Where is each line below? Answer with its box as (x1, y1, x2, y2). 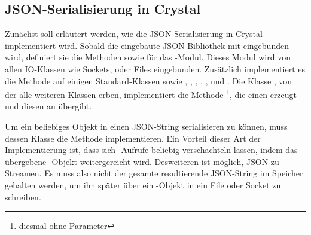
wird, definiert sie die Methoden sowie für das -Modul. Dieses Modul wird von (5, 51, 291, 63)
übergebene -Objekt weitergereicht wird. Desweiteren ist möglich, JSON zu (5, 155, 279, 167)
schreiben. (5, 190, 41, 203)
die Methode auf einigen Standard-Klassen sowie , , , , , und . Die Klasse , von (5, 74, 292, 87)
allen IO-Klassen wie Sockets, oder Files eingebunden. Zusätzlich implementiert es (5, 62, 305, 75)
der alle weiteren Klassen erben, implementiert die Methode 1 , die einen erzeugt (5, 87, 297, 100)
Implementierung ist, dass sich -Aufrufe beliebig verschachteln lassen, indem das (5, 144, 298, 156)
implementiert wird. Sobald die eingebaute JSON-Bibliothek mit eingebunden (5, 39, 289, 51)
